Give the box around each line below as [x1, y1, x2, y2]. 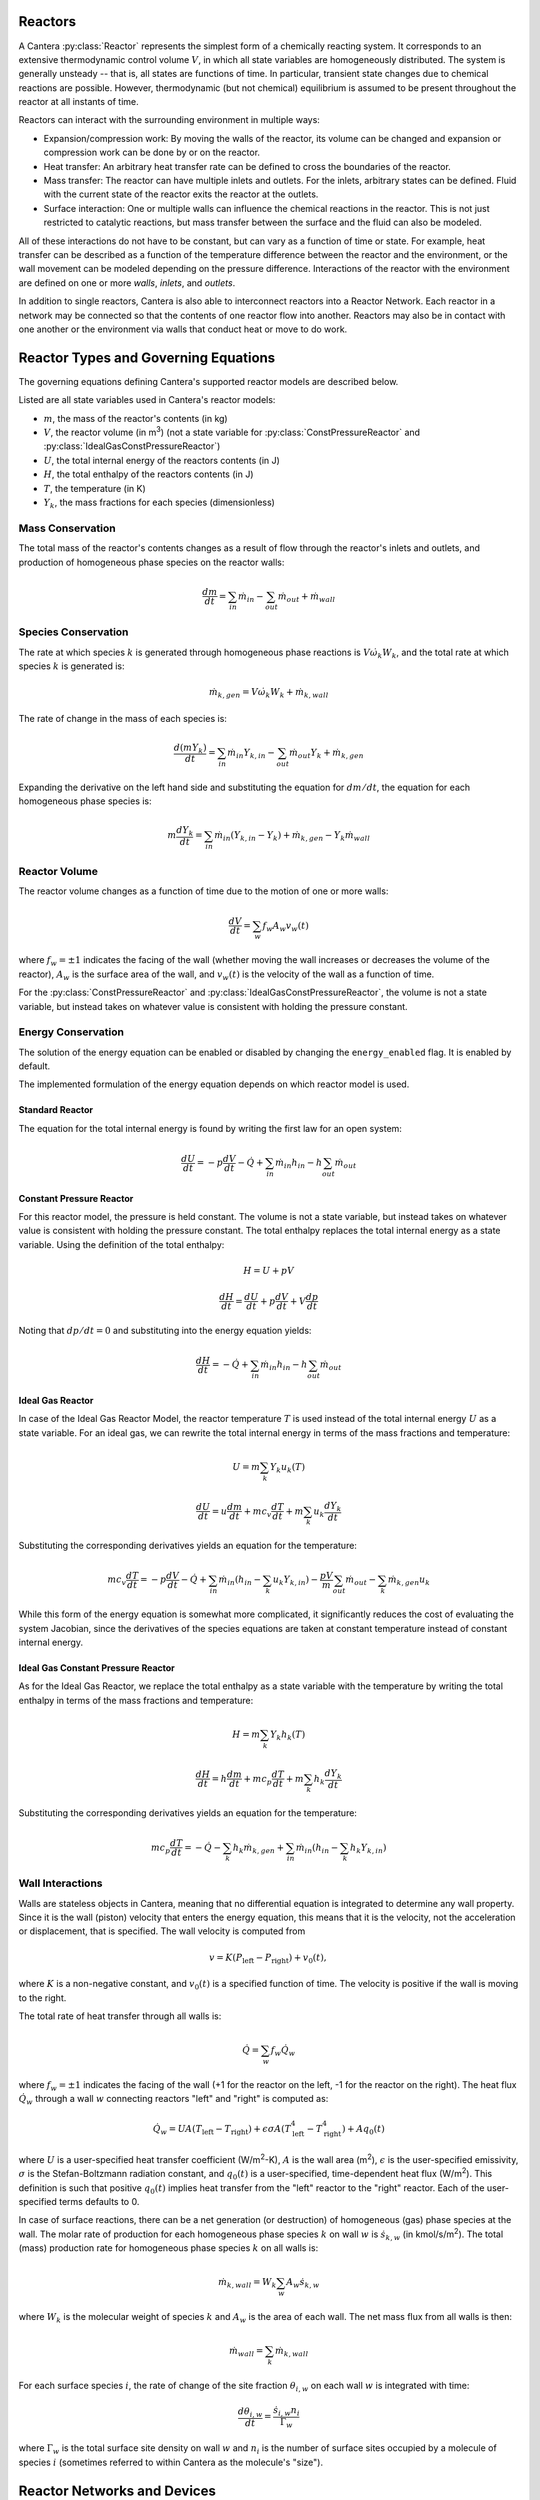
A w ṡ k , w [286, 2276, 320, 2290]
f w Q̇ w [270, 2045, 296, 2058]
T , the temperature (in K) [43, 482, 147, 494]
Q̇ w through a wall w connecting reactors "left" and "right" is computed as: [18, 2093, 329, 2107]
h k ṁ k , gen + [232, 1841, 285, 1855]
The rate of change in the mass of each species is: [18, 712, 227, 724]
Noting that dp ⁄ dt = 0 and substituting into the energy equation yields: [18, 1325, 312, 1337]
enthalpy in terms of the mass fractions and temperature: [18, 1694, 254, 1706]
